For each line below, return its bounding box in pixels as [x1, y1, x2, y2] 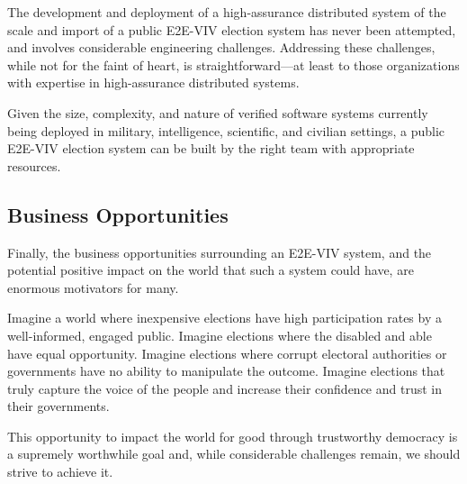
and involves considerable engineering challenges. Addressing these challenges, [7, 38, 436, 57]
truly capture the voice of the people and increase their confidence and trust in [7, 379, 442, 397]
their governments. [7, 397, 110, 416]
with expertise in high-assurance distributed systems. [7, 73, 300, 92]
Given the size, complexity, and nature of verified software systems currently [7, 103, 428, 122]
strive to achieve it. [7, 462, 113, 481]
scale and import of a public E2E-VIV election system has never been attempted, [7, 20, 456, 39]
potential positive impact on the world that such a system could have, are [7, 260, 414, 279]
